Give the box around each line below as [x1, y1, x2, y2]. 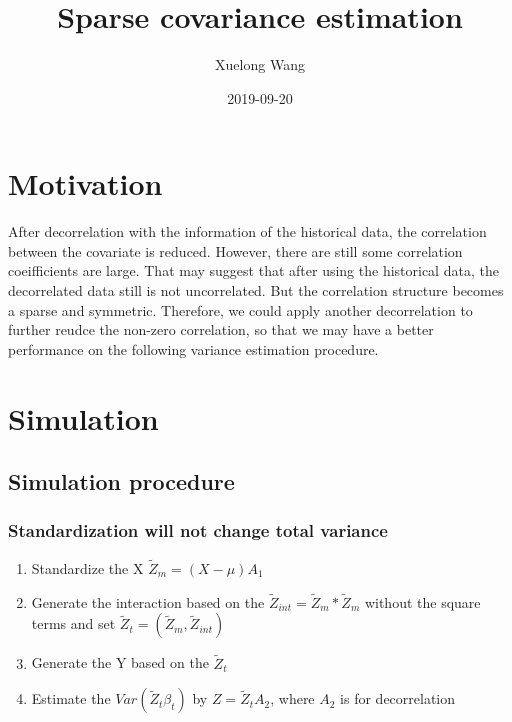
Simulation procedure [8, 466, 235, 497]
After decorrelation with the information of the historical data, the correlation [8, 221, 487, 242]
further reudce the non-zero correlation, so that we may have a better [8, 319, 434, 340]
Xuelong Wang [215, 54, 305, 75]
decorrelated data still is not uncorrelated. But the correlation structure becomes [8, 280, 504, 301]
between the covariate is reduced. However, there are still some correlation [8, 240, 463, 261]
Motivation [8, 163, 163, 204]
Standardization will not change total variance [8, 518, 388, 543]
